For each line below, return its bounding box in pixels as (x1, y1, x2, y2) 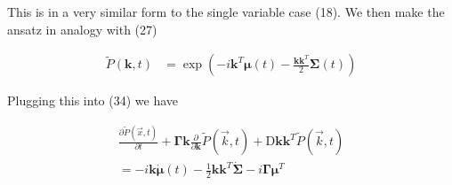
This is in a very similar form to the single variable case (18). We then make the (7, 3, 445, 20)
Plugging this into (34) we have (7, 91, 178, 110)
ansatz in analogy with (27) (7, 19, 157, 38)
